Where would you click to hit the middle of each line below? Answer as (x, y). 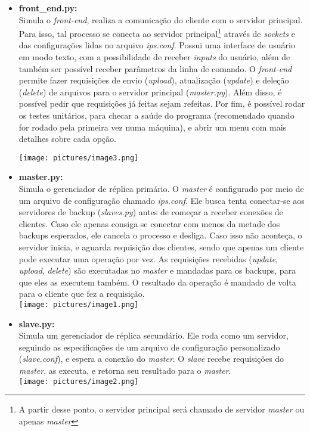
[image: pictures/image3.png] (79, 158)
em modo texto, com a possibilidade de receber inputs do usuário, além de (154, 57)
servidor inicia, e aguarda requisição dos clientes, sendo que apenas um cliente (161, 247)
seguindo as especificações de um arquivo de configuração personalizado (149, 347)
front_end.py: (48, 8)
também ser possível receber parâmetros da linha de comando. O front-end (155, 68)
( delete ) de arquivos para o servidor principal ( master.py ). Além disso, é (150, 92)
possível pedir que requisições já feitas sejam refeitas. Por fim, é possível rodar (162, 103)
